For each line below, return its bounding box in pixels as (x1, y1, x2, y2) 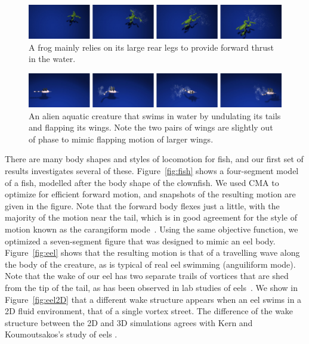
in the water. (29, 52, 76, 65)
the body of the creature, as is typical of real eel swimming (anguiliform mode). (5, 258, 296, 270)
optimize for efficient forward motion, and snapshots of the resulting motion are (5, 188, 296, 200)
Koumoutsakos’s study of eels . (5, 328, 118, 340)
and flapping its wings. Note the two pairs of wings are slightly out (29, 121, 273, 134)
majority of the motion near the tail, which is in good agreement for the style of (5, 211, 297, 224)
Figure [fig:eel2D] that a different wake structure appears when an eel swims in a (5, 293, 302, 305)
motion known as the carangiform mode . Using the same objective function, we (5, 223, 298, 235)
